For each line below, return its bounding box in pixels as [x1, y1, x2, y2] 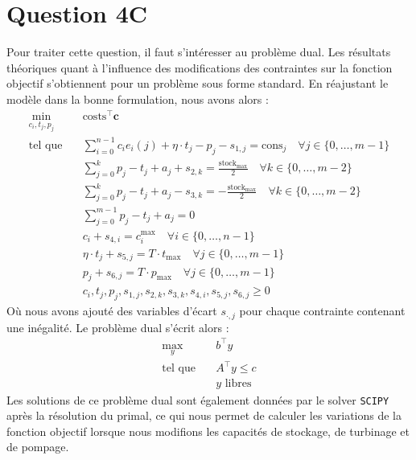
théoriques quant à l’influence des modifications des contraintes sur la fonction [6, 59, 393, 76]
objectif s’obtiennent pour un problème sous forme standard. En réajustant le [6, 75, 389, 92]
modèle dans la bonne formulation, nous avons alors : [6, 90, 269, 107]
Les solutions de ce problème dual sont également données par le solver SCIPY [6, 391, 389, 408]
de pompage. [6, 438, 69, 455]
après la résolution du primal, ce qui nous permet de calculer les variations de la [6, 407, 402, 424]
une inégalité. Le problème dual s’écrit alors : [6, 318, 229, 335]
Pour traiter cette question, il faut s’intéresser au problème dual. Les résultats [6, 43, 391, 60]
